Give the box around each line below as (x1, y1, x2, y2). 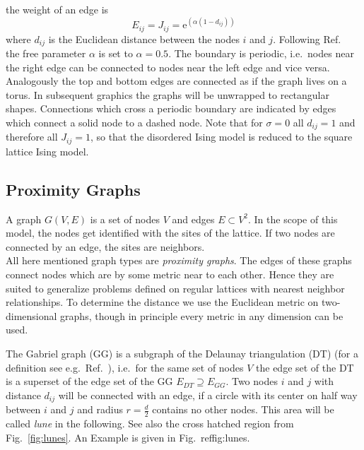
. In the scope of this (248, 211, 338, 226)
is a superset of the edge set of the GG (6, 374, 173, 389)
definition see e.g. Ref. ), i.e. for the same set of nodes (6, 360, 244, 374)
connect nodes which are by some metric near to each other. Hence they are (6, 267, 334, 282)
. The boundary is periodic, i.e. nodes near (168, 46, 354, 60)
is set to (98, 46, 133, 60)
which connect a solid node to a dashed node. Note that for (6, 114, 263, 129)
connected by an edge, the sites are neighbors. (6, 239, 205, 254)
